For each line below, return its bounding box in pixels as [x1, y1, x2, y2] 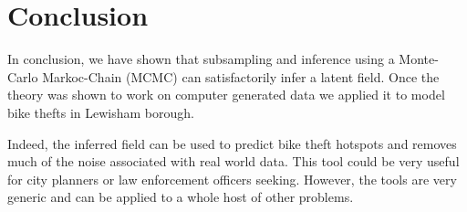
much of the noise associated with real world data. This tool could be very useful [7, 152, 460, 171]
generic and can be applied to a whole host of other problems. [7, 187, 354, 207]
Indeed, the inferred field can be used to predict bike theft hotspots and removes [7, 133, 457, 153]
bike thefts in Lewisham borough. [7, 102, 194, 122]
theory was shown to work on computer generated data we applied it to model [7, 85, 445, 104]
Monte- [399, 49, 439, 69]
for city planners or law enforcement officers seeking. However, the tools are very [7, 169, 457, 188]
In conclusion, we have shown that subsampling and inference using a [7, 49, 395, 69]
